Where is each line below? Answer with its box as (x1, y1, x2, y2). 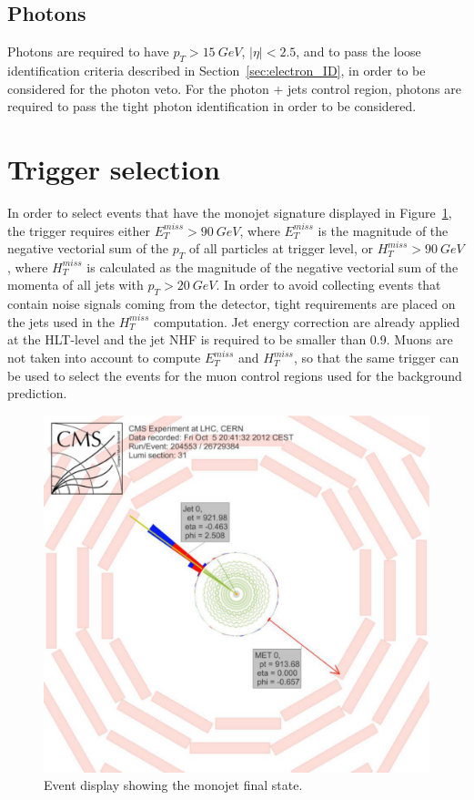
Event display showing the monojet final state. (44, 775, 303, 795)
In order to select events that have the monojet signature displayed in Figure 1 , (7, 202, 452, 221)
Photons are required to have (7, 42, 169, 61)
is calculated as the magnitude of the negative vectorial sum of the (86, 257, 459, 276)
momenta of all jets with (7, 275, 144, 294)
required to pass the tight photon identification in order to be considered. (7, 97, 417, 116)
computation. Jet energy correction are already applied (153, 312, 460, 331)
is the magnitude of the (318, 221, 449, 240)
